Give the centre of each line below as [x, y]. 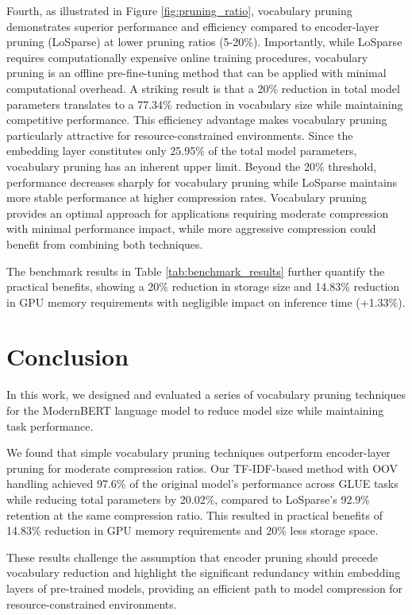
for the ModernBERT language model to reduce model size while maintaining [195, 410]
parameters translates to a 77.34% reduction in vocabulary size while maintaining [205, 104]
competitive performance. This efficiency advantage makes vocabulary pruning [197, 120]
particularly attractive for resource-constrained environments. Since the [180, 135]
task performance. [50, 425]
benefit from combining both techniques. [105, 244]
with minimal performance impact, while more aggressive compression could [191, 228]
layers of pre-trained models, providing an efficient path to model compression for [205, 588]
